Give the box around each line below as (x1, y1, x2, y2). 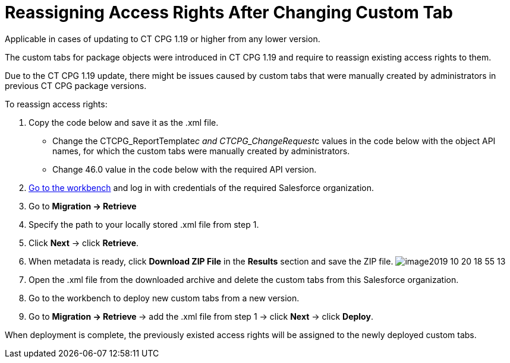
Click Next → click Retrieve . (29, 237, 139, 248)
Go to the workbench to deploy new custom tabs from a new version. (29, 292, 300, 303)
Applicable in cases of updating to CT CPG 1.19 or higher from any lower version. (5, 33, 320, 44)
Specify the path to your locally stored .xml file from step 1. (29, 219, 259, 230)
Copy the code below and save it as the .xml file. (29, 117, 219, 128)
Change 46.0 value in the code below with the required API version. (52, 164, 317, 174)
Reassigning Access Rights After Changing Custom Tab (5, 2, 453, 23)
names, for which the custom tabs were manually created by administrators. (52, 145, 350, 156)
